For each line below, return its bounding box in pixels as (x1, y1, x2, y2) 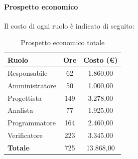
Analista (8, 105, 34, 115)
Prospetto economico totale (21, 37, 105, 48)
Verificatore (8, 130, 43, 140)
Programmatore (8, 117, 56, 128)
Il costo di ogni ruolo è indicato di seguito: (4, 20, 134, 31)
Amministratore (8, 80, 56, 90)
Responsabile (8, 67, 48, 78)
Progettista (8, 92, 42, 103)
